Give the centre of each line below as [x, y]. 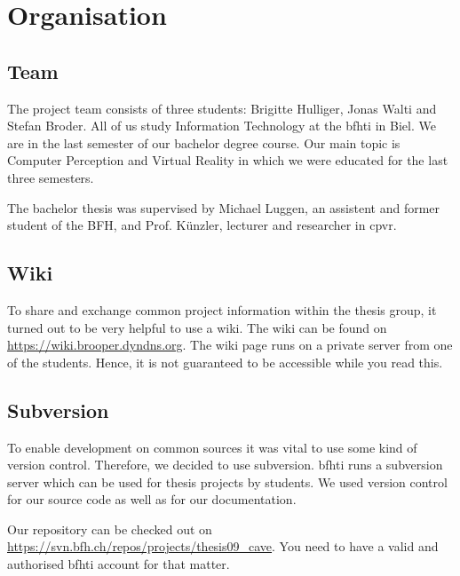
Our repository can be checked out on [110, 529]
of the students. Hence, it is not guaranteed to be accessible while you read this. [225, 362]
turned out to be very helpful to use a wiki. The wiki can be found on [197, 327]
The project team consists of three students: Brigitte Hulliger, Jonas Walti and [222, 108]
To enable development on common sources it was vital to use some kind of [212, 447]
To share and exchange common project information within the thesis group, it [222, 309]
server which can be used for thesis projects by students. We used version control [227, 481]
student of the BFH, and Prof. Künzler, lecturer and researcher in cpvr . [202, 225]
